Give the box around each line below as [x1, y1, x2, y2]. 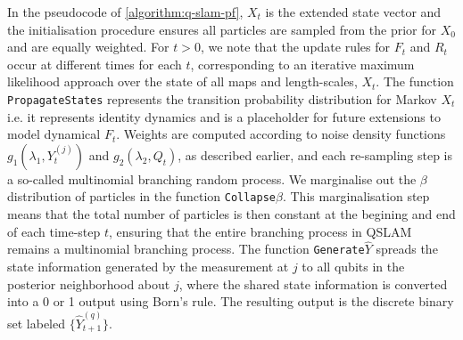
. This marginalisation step [282, 187, 430, 206]
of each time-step [7, 222, 101, 240]
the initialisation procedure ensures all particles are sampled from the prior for [7, 20, 437, 38]
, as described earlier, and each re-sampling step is [178, 145, 453, 164]
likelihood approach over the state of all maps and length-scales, [7, 72, 358, 91]
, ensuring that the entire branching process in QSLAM [109, 222, 412, 240]
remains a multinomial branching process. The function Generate [7, 239, 365, 258]
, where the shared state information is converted [178, 274, 448, 293]
